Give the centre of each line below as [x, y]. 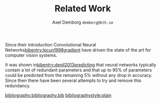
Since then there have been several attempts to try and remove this [73, 80]
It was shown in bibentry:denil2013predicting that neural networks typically [81, 65]
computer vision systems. [31, 55]
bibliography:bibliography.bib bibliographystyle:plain [58, 95]
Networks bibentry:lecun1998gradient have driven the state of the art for [78, 50]
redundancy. [18, 86]
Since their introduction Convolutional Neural [51, 44]
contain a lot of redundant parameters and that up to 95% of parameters [79, 70]
